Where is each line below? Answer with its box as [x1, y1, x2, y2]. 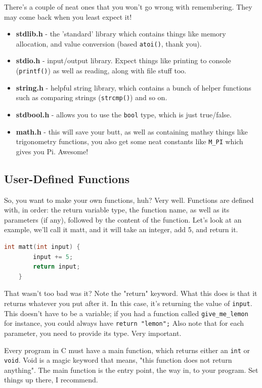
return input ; [33, 263, 80, 271]
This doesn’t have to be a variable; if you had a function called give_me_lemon [4, 308, 248, 318]
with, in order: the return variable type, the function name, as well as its [4, 204, 230, 215]
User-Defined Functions [4, 170, 130, 186]
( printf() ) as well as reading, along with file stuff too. [16, 65, 187, 76]
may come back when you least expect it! [4, 11, 132, 22]
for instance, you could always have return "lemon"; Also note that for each [4, 318, 244, 328]
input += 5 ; [33, 253, 73, 261]
